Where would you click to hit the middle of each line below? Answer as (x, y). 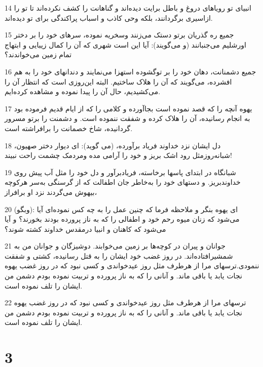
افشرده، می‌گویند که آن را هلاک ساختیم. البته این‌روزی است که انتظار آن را (118, 81)
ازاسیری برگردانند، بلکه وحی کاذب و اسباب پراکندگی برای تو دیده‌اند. (109, 17)
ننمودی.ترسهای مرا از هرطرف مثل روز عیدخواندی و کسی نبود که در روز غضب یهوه (132, 266)
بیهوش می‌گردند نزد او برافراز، (51, 192)
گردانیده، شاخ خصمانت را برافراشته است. (69, 128)
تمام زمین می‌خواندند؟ (38, 54)
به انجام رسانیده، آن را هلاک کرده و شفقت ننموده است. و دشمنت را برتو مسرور (127, 118)
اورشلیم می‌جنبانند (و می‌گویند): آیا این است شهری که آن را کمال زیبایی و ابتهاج (125, 44)
